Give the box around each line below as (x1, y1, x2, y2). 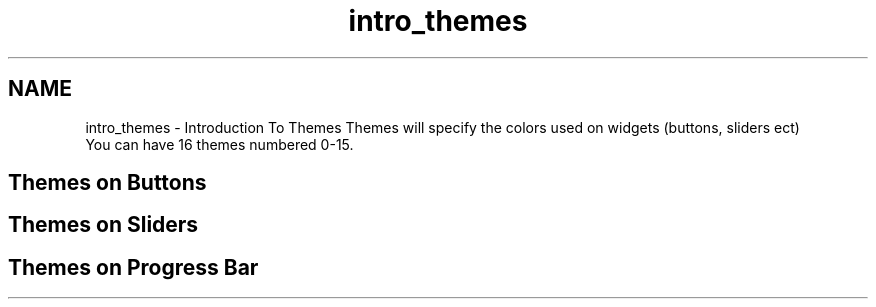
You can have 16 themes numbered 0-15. (85, 135, 354, 153)
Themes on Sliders (8, 212, 199, 238)
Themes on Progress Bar (8, 254, 259, 280)
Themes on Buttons (8, 170, 207, 196)
